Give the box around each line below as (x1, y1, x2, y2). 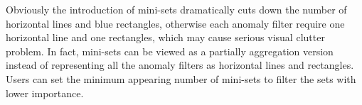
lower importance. (6, 85, 84, 100)
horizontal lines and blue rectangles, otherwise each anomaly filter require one (6, 16, 345, 31)
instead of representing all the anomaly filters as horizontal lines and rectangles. (6, 57, 354, 72)
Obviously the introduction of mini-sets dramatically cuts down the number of (6, 2, 347, 16)
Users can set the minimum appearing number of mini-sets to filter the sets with (6, 71, 356, 86)
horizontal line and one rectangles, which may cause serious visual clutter (6, 30, 325, 45)
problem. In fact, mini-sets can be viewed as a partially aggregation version (6, 43, 334, 58)
